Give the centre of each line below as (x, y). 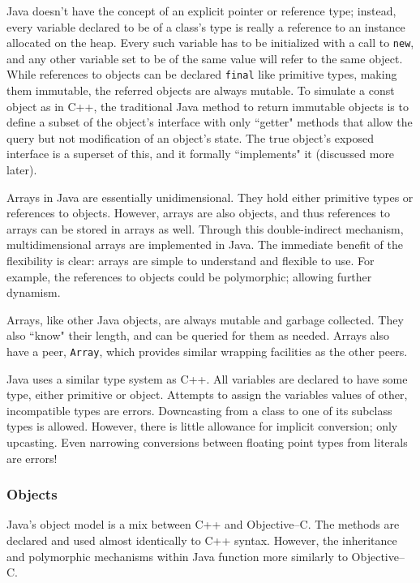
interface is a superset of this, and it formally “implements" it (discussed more (201, 154)
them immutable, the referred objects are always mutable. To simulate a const (201, 90)
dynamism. (34, 292)
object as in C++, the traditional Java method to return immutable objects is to (208, 106)
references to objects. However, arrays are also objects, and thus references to (198, 213)
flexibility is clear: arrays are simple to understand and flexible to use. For (191, 261)
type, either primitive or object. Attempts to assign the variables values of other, (207, 394)
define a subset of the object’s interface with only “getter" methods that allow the (210, 122)
